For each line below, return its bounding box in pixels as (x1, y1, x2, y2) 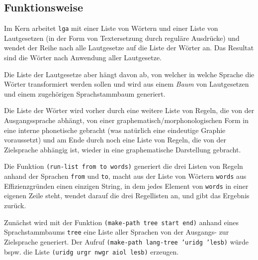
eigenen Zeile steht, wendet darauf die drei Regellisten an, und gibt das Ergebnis (4, 190, 250, 201)
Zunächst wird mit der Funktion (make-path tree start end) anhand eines (4, 217, 239, 227)
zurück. (4, 200, 26, 210)
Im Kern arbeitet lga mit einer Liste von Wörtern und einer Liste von (4, 23, 218, 33)
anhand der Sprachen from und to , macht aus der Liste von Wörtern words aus (4, 171, 247, 181)
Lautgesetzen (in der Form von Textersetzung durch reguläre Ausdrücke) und (4, 32, 240, 43)
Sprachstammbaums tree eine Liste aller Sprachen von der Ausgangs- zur (4, 227, 229, 237)
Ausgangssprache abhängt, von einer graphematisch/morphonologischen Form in (4, 115, 249, 126)
